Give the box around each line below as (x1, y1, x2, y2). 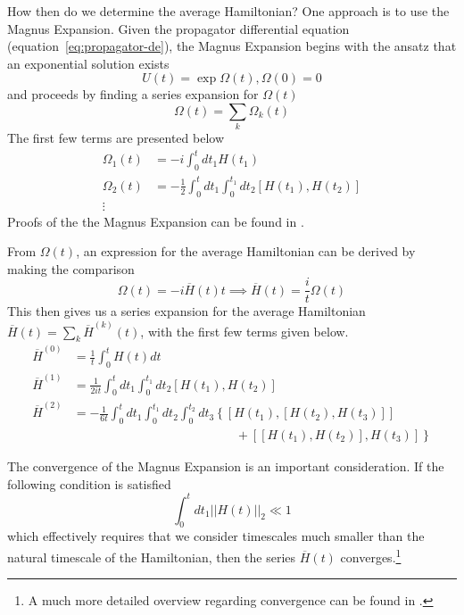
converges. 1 (340, 545, 402, 566)
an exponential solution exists (7, 54, 170, 72)
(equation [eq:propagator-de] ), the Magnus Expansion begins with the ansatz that (7, 37, 457, 55)
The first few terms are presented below (7, 129, 225, 147)
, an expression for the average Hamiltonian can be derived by (76, 242, 416, 261)
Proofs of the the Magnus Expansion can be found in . (7, 212, 304, 230)
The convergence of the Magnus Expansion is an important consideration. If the (7, 456, 444, 475)
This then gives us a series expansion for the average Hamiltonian (7, 302, 366, 320)
